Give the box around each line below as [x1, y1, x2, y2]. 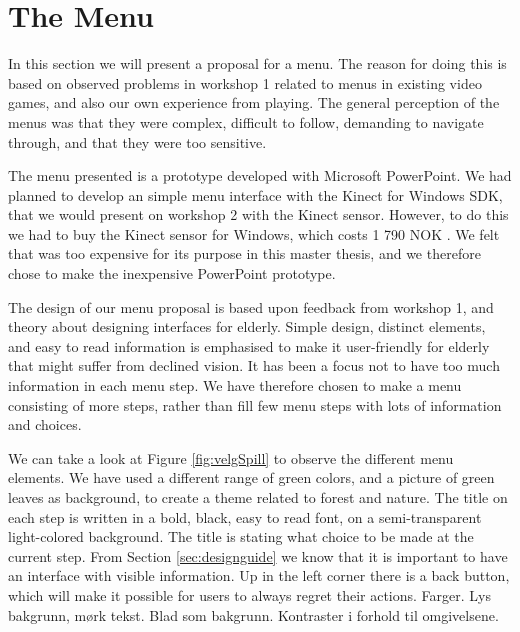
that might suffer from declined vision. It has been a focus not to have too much [8, 355, 500, 376]
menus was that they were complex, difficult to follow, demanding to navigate [8, 111, 484, 132]
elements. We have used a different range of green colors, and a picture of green [8, 467, 495, 488]
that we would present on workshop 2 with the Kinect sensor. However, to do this [8, 204, 509, 225]
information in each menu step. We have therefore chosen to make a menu [8, 375, 462, 396]
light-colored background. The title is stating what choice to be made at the [8, 526, 474, 547]
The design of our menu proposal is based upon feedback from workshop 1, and [8, 296, 494, 317]
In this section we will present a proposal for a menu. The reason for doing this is [8, 53, 507, 74]
